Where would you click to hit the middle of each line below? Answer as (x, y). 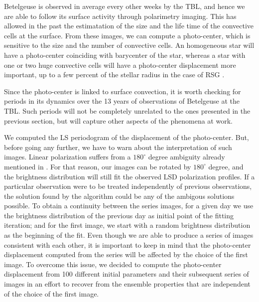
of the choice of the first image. (52, 293)
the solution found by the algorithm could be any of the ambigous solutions (119, 196)
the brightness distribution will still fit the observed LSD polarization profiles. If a (129, 176)
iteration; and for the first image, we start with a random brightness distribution (127, 225)
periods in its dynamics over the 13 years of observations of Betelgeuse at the (122, 101)
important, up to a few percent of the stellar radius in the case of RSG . (114, 75)
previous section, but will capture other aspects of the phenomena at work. (118, 120)
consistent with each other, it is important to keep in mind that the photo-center (128, 244)
